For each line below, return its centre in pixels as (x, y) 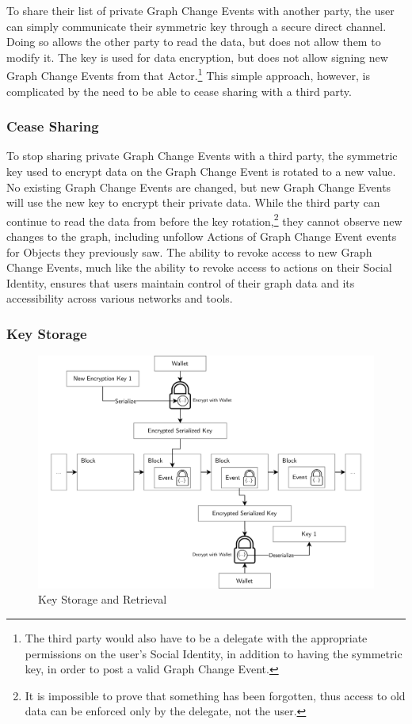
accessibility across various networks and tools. (120, 298)
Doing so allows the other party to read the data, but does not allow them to (194, 42)
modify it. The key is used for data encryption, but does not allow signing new (197, 57)
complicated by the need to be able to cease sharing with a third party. (179, 91)
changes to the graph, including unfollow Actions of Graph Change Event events (202, 236)
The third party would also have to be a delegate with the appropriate (196, 638)
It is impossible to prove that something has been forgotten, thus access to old (215, 695)
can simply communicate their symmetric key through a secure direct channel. (196, 26)
